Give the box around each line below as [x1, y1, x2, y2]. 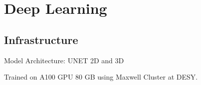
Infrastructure [4, 32, 78, 47]
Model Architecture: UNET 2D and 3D [4, 55, 124, 65]
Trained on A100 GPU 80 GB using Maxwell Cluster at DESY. [4, 72, 198, 82]
